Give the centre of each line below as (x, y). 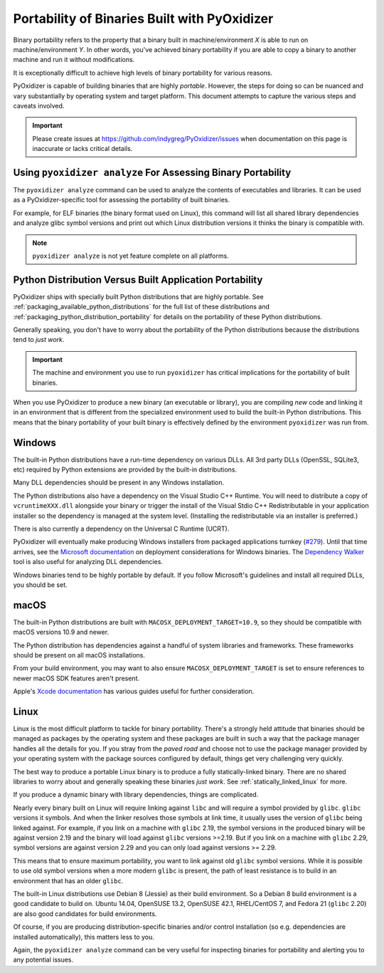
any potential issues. (43, 960)
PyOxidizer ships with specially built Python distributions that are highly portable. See (138, 296)
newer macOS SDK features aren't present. (76, 678)
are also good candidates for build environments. (85, 914)
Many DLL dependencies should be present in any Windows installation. (119, 483)
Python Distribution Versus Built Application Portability (138, 280)
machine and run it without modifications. (74, 60)
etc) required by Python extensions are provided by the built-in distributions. (125, 469)
